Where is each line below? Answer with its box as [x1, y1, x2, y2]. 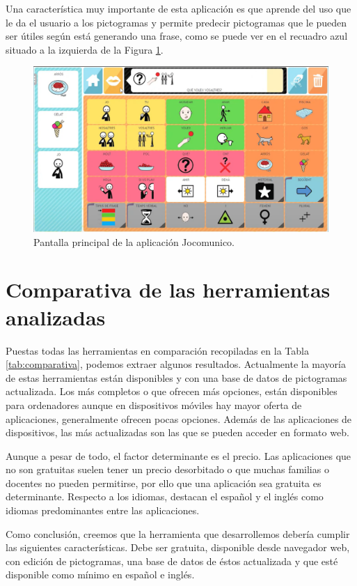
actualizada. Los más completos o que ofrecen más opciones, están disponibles [6, 384, 338, 399]
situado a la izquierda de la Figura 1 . [6, 42, 164, 56]
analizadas [6, 302, 106, 331]
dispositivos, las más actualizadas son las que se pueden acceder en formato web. [6, 425, 349, 440]
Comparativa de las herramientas [6, 275, 331, 304]
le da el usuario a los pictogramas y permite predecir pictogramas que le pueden [6, 15, 347, 29]
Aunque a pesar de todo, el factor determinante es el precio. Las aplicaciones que [6, 448, 351, 463]
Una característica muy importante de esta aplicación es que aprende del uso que [6, 1, 351, 15]
